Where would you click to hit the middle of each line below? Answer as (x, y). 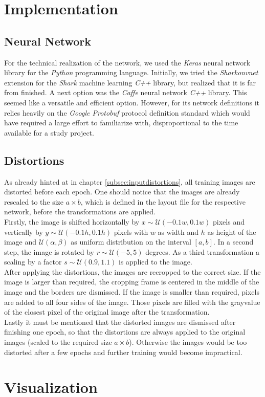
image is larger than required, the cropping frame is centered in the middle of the (132, 282)
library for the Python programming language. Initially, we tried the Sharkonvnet (131, 72)
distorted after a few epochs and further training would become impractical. (123, 352)
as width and (178, 231)
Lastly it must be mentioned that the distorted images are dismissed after (120, 322)
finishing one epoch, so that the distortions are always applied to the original (125, 332)
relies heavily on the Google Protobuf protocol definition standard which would (127, 112)
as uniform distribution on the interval (131, 242)
